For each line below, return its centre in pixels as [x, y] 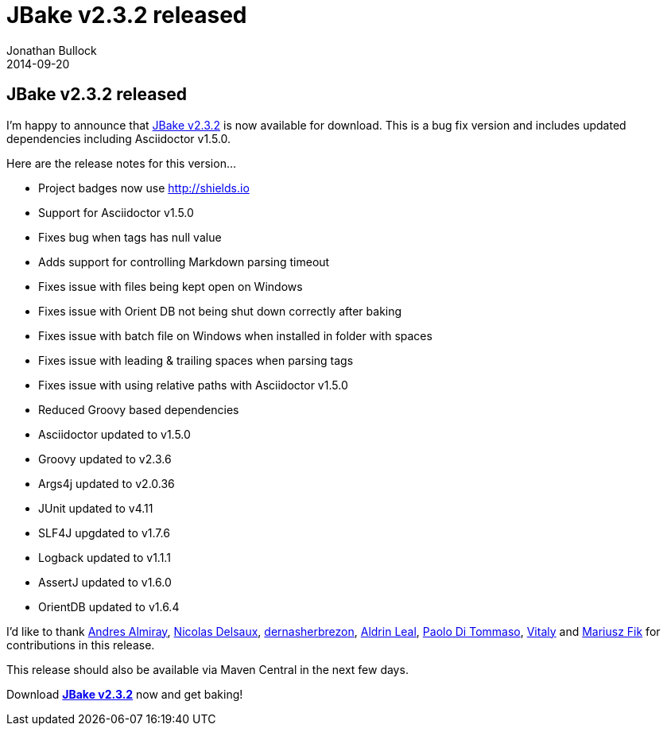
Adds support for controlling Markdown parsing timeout [184, 261]
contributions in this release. [81, 645]
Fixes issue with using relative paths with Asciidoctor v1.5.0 [193, 385]
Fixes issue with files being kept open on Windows [171, 286]
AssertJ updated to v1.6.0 [105, 582]
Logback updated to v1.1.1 [105, 557]
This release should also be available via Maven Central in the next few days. [207, 669]
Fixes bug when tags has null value [130, 237]
